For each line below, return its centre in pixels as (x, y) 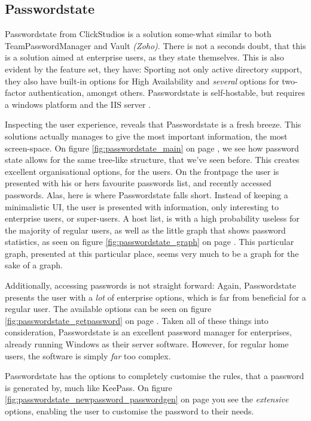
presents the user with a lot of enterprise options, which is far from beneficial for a (155, 297)
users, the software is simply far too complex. (88, 355)
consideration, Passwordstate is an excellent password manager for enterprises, (148, 332)
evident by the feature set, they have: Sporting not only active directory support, (153, 69)
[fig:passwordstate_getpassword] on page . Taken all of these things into (137, 320)
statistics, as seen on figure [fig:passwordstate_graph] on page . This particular (150, 242)
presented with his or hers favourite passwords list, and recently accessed (138, 183)
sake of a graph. (34, 265)
